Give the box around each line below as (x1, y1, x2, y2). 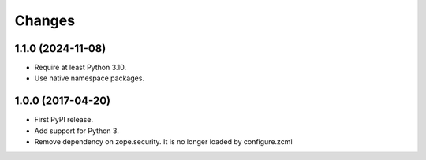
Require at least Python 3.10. (34, 63, 127, 73)
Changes (14, 12, 75, 29)
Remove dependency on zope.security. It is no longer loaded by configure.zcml (34, 137, 293, 147)
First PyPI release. (34, 115, 94, 125)
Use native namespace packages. (34, 73, 145, 83)
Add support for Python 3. (34, 126, 120, 136)
